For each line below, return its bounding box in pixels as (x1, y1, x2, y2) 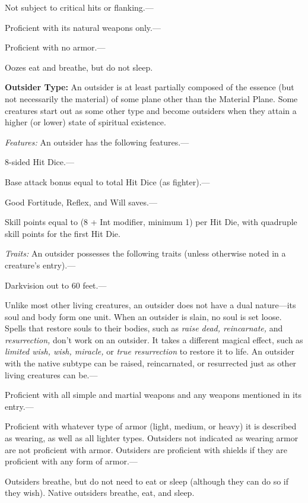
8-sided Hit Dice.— (5, 156, 74, 168)
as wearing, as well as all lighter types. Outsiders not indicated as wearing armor (5, 432, 299, 444)
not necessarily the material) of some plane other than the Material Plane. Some (5, 92, 298, 105)
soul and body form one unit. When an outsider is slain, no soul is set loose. (5, 310, 282, 322)
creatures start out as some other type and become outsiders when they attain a (5, 104, 297, 116)
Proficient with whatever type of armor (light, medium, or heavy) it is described (5, 420, 297, 432)
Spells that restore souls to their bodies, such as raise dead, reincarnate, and (5, 322, 283, 334)
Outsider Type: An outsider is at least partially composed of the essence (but (5, 81, 294, 93)
